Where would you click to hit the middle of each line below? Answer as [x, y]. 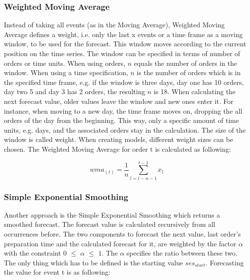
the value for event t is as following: [57, 272]
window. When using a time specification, [66, 72]
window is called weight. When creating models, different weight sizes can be [119, 139]
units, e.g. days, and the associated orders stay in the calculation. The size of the [125, 130]
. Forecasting [224, 262]
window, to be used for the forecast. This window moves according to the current [125, 44]
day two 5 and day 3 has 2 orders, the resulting [75, 91]
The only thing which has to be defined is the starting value [94, 262]
